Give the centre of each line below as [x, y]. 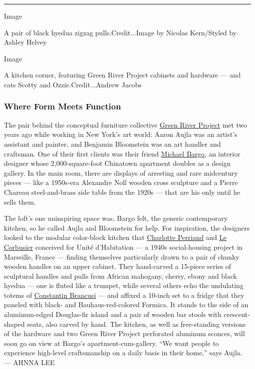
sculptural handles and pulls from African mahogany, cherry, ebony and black [120, 276]
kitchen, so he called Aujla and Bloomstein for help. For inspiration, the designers [127, 227]
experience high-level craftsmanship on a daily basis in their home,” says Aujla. [123, 353]
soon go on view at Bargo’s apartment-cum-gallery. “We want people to [112, 343]
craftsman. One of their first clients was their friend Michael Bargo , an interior [122, 153]
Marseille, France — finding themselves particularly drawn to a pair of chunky [122, 256]
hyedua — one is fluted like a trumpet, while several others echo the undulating [124, 285]
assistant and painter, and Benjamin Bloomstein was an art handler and [113, 144]
